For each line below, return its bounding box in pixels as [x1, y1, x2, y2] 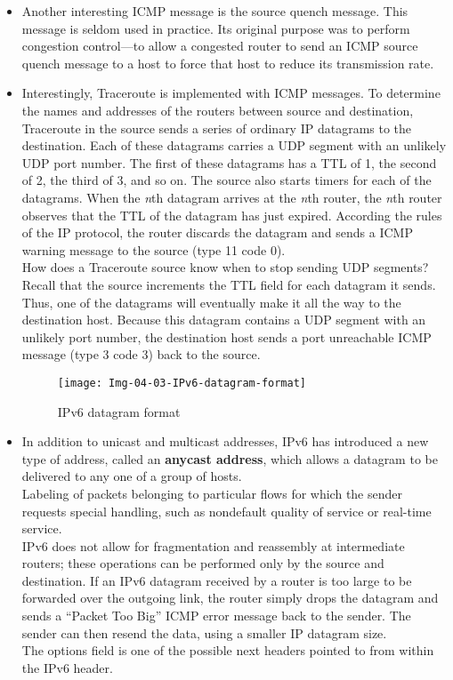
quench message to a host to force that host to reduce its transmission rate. [21, 53, 434, 72]
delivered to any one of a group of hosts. [21, 467, 242, 485]
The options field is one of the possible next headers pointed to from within [21, 641, 434, 660]
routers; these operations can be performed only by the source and [21, 554, 384, 572]
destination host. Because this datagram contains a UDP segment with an [21, 310, 426, 329]
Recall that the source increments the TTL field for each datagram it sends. [21, 275, 436, 293]
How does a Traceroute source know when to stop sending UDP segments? [21, 258, 429, 276]
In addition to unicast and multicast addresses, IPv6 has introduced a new [21, 432, 429, 451]
